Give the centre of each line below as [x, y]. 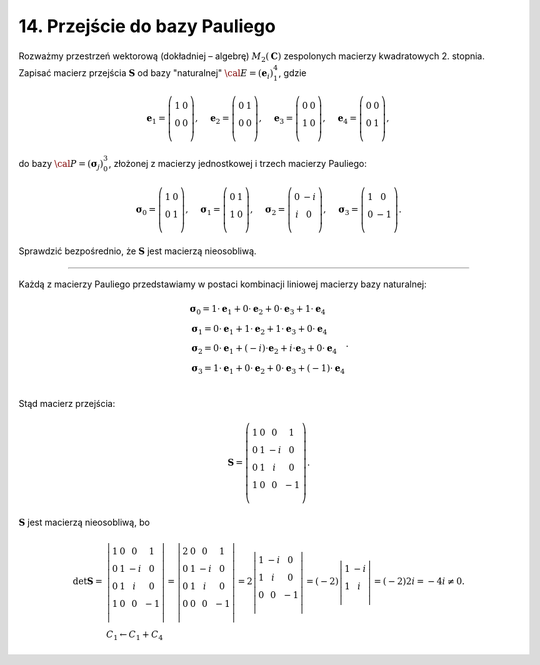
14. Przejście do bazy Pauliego [147, 26]
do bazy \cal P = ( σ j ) [61, 164]
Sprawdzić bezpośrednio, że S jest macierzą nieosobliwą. [137, 251]
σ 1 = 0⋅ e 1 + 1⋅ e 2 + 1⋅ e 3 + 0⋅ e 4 [259, 330]
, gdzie [292, 72]
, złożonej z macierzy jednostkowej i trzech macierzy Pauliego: [237, 163]
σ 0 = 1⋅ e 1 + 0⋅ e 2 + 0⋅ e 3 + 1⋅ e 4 [257, 310]
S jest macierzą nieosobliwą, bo [84, 522]
